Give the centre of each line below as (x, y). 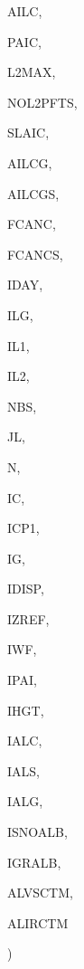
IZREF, (28, 618)
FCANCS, (35, 254)
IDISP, (26, 589)
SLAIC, (28, 133)
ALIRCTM (38, 922)
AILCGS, (33, 193)
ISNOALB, (37, 832)
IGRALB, (34, 862)
